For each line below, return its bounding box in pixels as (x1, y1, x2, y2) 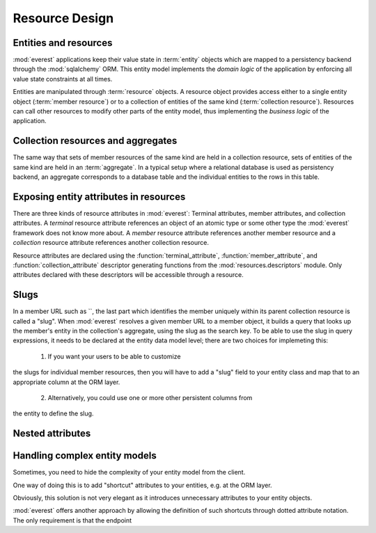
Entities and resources (13, 37, 113, 49)
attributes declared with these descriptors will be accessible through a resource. (13, 271, 244, 279)
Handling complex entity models (13, 450, 157, 462)
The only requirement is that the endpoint (13, 516, 132, 525)
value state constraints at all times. (13, 74, 113, 83)
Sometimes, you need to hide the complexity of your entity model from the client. (13, 468, 246, 477)
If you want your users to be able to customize (47, 352, 181, 360)
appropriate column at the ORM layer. (13, 378, 120, 386)
